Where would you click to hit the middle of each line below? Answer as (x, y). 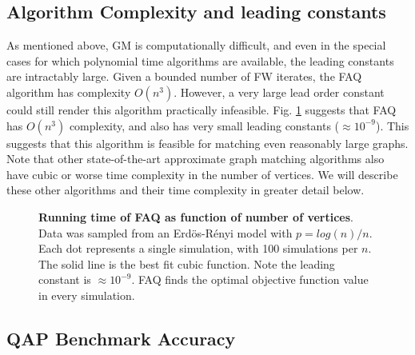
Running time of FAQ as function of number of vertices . (196, 216)
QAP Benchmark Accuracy (121, 338)
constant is (65, 279)
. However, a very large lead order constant (279, 92)
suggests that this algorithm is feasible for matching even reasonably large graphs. (207, 143)
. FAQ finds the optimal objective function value (250, 279)
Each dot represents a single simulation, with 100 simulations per (198, 248)
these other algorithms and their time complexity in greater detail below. (186, 190)
